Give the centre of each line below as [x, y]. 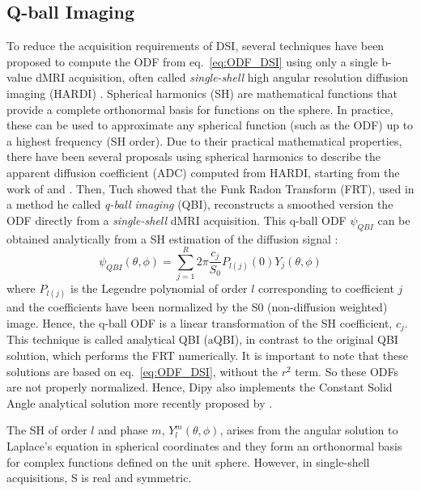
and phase [123, 430]
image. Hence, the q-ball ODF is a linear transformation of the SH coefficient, [200, 323]
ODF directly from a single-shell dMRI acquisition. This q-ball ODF [176, 220]
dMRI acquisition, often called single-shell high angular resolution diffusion [222, 77]
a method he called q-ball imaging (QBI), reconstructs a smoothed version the [200, 204]
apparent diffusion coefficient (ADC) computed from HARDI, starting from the [203, 172]
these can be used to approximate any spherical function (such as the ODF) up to [210, 125]
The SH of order [47, 430]
